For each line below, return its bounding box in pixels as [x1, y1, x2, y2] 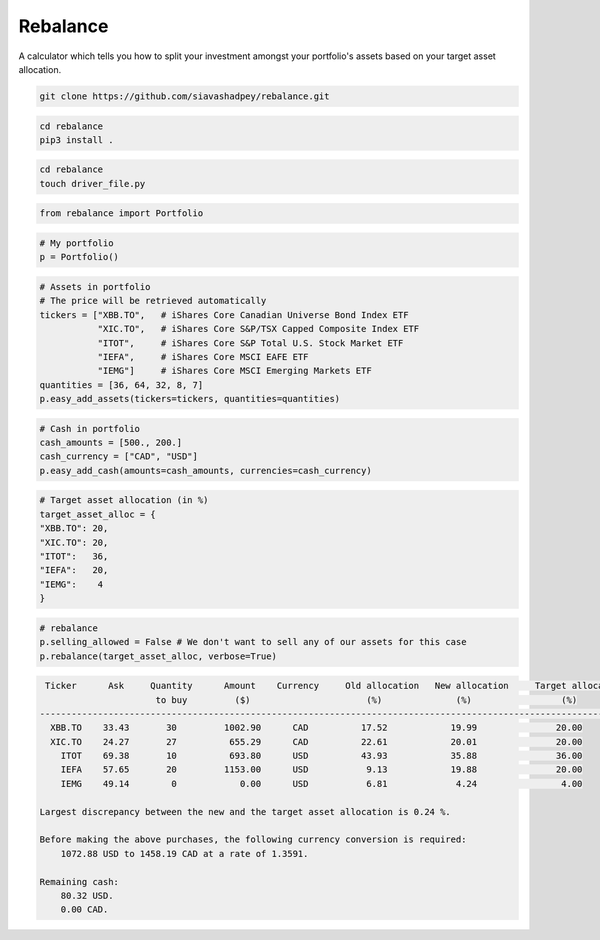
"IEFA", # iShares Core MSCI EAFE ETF [97, 351, 309, 362]
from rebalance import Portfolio [39, 208, 204, 219]
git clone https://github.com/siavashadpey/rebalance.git [39, 90, 330, 102]
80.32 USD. [60, 890, 114, 901]
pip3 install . [39, 134, 114, 145]
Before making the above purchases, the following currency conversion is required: [39, 834, 467, 845]
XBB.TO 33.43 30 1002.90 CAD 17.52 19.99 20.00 [50, 722, 583, 734]
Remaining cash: [39, 876, 120, 887]
